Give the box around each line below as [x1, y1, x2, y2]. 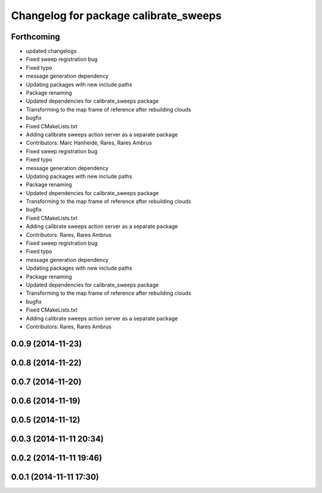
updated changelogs [26, 48, 77, 55]
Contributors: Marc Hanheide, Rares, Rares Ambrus [26, 139, 152, 146]
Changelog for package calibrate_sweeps [11, 9, 222, 22]
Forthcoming [11, 32, 60, 42]
